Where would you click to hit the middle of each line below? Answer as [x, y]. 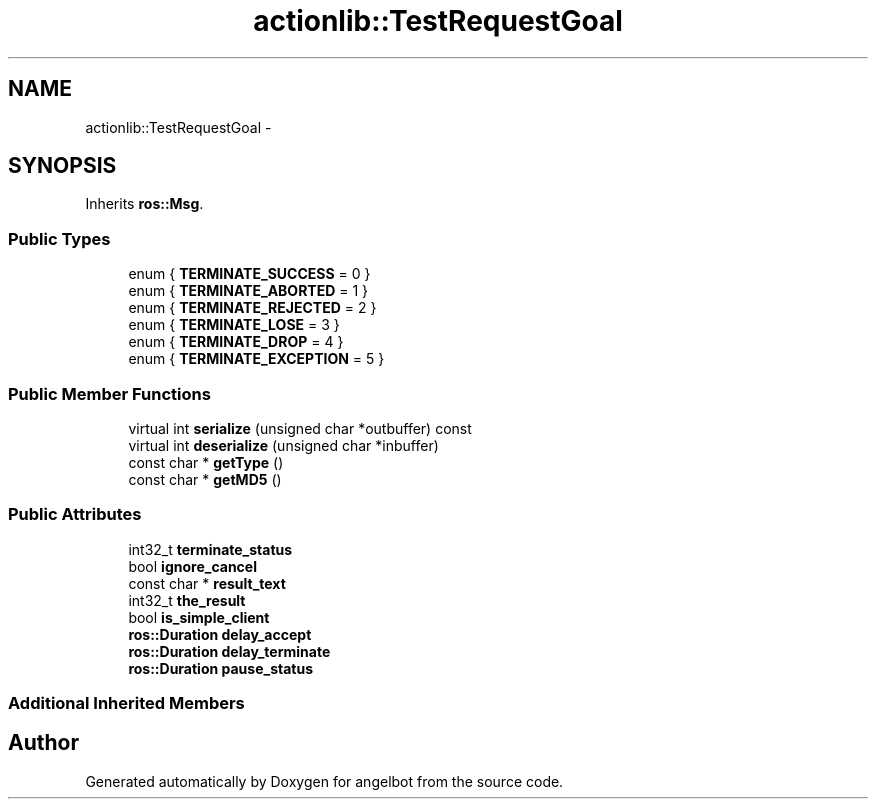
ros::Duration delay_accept [220, 634]
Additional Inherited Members [126, 703]
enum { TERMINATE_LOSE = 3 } [234, 325]
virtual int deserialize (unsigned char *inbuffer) [283, 445]
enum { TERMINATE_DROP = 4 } [236, 342]
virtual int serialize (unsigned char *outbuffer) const [300, 428]
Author [43, 743]
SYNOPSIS [62, 166]
